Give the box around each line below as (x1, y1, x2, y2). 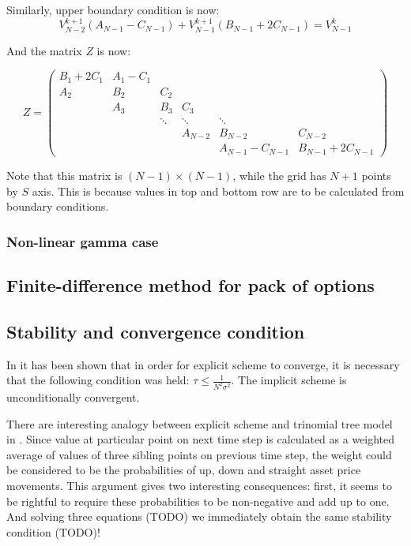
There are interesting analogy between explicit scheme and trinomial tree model (6, 415, 393, 432)
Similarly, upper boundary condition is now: (6, 2, 220, 17)
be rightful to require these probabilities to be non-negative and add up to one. (6, 492, 390, 509)
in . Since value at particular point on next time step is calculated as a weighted (6, 431, 395, 447)
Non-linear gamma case (6, 231, 159, 251)
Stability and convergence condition (6, 319, 305, 343)
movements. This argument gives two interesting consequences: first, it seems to (6, 477, 392, 493)
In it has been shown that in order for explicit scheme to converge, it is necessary (6, 356, 400, 372)
